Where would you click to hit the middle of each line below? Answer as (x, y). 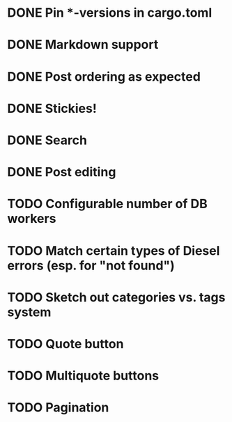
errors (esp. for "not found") (91, 265)
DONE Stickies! (52, 108)
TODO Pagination (58, 408)
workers (32, 219)
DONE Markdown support (83, 45)
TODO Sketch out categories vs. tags (116, 297)
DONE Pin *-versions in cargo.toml (110, 13)
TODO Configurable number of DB (107, 204)
